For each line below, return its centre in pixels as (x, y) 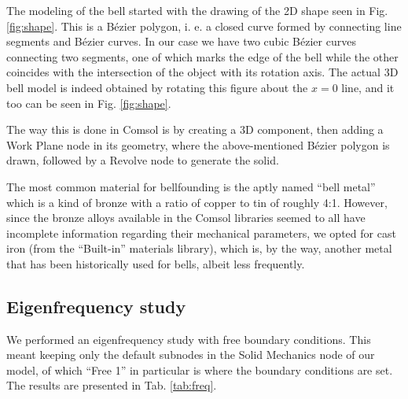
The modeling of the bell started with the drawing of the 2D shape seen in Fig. (197, 10)
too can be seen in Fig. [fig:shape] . (89, 103)
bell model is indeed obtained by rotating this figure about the (157, 87)
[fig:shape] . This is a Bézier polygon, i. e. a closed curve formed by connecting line (204, 26)
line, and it (368, 87)
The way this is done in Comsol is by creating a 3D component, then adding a (195, 129)
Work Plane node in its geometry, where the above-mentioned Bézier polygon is (198, 144)
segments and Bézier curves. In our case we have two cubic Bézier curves (181, 41)
